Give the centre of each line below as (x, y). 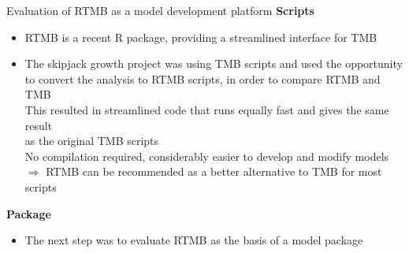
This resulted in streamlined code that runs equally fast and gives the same (207, 109)
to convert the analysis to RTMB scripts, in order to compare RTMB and (203, 78)
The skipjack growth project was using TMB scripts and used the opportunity (214, 63)
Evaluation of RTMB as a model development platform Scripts (160, 10)
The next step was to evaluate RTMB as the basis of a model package (194, 240)
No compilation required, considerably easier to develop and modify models (207, 156)
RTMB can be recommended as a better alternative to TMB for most (214, 171)
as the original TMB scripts (92, 141)
